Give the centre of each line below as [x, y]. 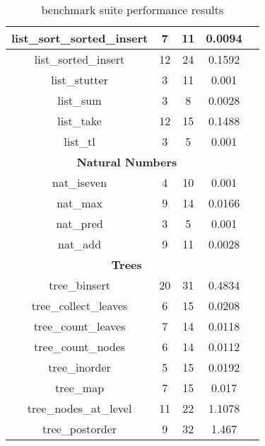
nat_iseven [80, 182]
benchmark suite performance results [132, 10]
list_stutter [79, 80]
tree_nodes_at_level [79, 408]
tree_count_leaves [79, 326]
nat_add [80, 244]
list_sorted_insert [79, 59]
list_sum [79, 100]
